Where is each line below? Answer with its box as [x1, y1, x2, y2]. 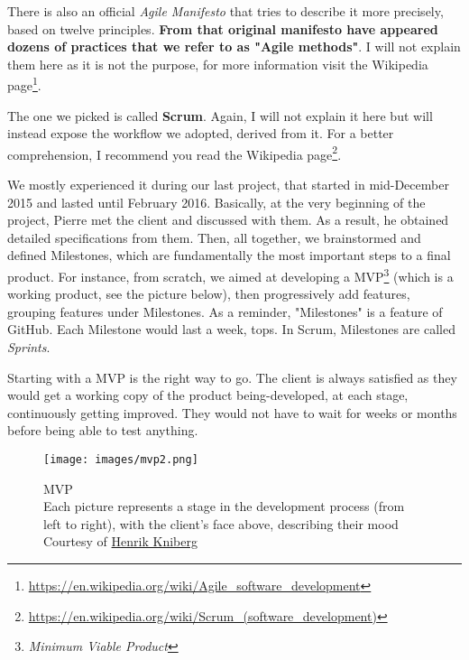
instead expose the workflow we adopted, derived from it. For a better [7, 124, 394, 143]
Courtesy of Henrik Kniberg [43, 532, 198, 551]
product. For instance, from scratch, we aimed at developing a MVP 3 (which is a [7, 265, 454, 285]
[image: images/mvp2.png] [43, 453, 198, 467]
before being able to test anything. [7, 421, 198, 440]
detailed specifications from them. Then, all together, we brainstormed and [7, 228, 421, 246]
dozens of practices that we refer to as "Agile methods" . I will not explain [7, 37, 461, 56]
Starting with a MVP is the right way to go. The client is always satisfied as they [7, 367, 457, 386]
